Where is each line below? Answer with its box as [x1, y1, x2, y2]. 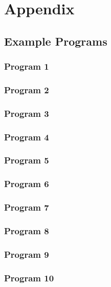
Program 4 [4, 130, 49, 143]
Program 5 [4, 154, 49, 167]
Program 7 [4, 201, 49, 214]
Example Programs [4, 33, 107, 49]
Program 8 [4, 224, 49, 237]
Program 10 [4, 271, 54, 284]
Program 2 [4, 83, 49, 96]
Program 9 [4, 248, 49, 260]
